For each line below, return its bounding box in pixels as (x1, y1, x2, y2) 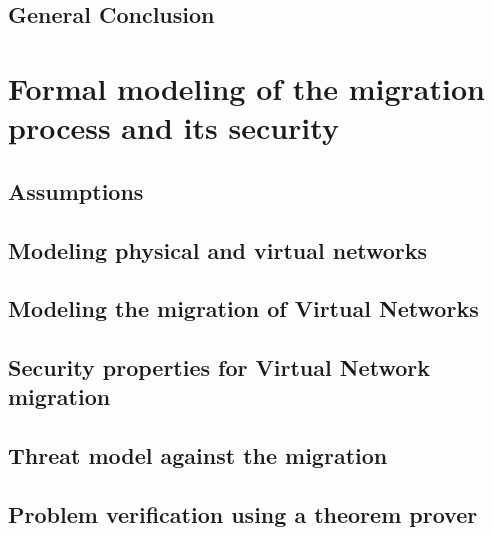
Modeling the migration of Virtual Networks (8, 293, 479, 324)
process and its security (8, 107, 339, 148)
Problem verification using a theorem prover (8, 499, 478, 530)
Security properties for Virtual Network (8, 352, 430, 383)
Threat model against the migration (8, 440, 388, 471)
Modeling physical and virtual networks (8, 234, 428, 265)
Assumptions (8, 175, 144, 206)
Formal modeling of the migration (8, 67, 485, 108)
